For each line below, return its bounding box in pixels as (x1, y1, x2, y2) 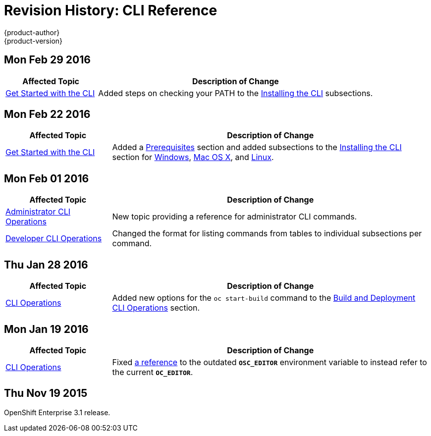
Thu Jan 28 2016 (4, 258, 88, 271)
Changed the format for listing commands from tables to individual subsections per (112, 228, 422, 239)
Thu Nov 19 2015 (4, 387, 88, 400)
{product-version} (4, 36, 63, 45)
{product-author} (4, 28, 60, 37)
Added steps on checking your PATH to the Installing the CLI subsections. (98, 88, 373, 98)
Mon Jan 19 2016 (4, 323, 89, 335)
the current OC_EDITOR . (112, 367, 193, 377)
